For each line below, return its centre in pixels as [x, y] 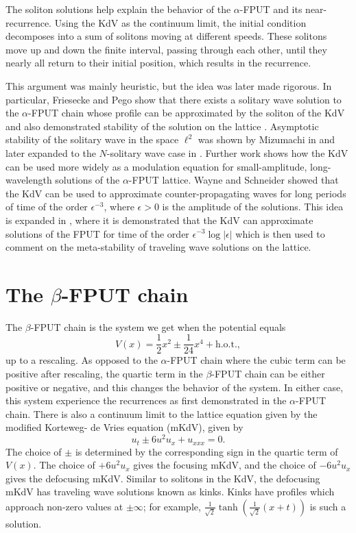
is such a [328, 506]
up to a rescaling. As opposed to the [82, 360]
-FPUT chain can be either [268, 374]
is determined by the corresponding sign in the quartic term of [206, 451]
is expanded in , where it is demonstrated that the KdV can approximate [159, 220]
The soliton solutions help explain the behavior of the [118, 9]
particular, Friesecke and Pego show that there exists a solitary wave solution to [174, 99]
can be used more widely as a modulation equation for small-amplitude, [156, 166]
